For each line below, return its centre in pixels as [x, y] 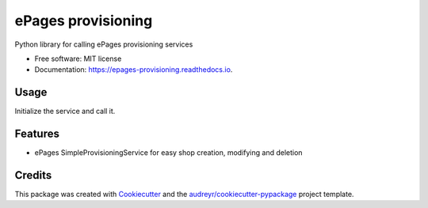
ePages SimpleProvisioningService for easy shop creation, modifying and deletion [168, 153]
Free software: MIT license [78, 59]
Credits [33, 175]
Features [37, 134]
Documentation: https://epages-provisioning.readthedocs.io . [134, 70]
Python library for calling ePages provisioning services [104, 44]
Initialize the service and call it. [65, 112]
